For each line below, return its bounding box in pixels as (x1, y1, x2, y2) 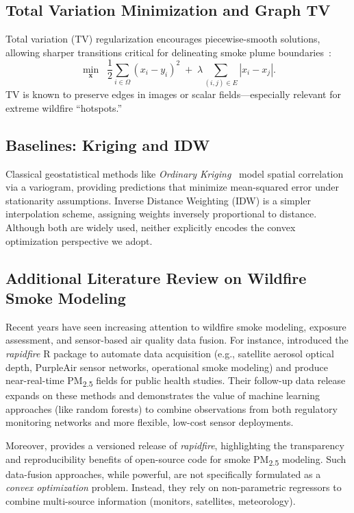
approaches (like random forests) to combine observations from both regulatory (5, 401, 338, 416)
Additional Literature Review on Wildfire (5, 267, 307, 288)
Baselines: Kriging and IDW (5, 134, 210, 155)
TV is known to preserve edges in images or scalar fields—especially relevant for (5, 87, 341, 102)
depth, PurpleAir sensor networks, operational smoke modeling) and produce (5, 359, 328, 374)
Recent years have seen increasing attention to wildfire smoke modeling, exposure (5, 319, 346, 333)
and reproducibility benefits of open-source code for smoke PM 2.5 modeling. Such (5, 451, 346, 468)
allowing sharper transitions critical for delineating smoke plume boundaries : (5, 45, 331, 59)
